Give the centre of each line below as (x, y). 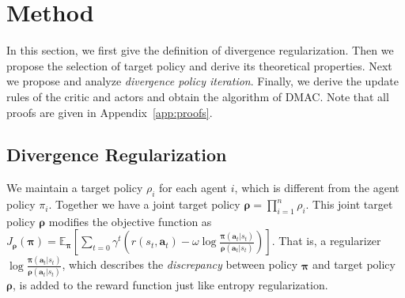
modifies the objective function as (130, 221)
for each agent (193, 188)
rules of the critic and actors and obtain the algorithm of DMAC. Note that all (198, 96)
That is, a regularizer (330, 241)
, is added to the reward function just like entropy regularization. (170, 285)
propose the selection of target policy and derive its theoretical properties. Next (199, 65)
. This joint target (349, 204)
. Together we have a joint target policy (144, 204)
